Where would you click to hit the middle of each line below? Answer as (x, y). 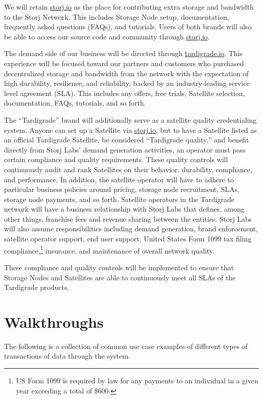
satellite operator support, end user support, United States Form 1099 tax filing (128, 239)
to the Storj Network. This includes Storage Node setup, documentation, (117, 16)
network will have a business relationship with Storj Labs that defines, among (124, 209)
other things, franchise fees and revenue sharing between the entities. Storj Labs (128, 218)
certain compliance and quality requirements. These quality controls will (116, 159)
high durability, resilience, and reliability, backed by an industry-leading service (127, 83)
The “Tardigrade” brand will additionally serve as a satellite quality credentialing (130, 119)
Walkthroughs (54, 321)
